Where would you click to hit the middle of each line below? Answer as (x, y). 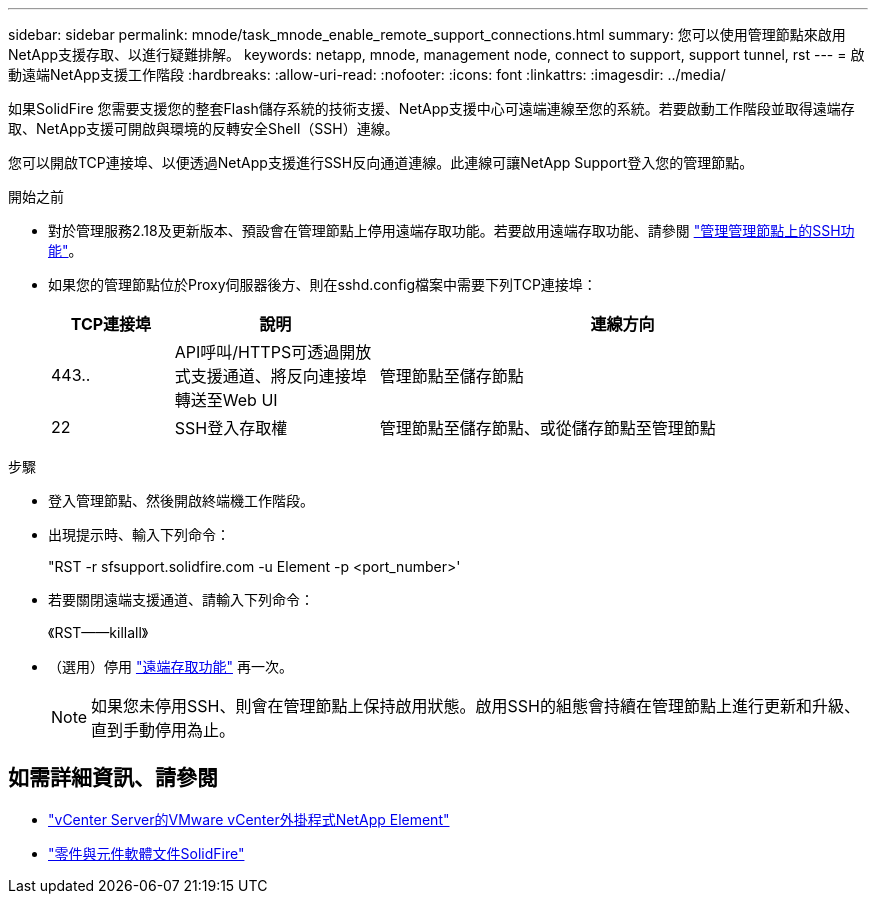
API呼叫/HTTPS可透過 (257, 352)
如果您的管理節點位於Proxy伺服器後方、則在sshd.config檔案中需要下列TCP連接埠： (322, 284)
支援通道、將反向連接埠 (278, 376)
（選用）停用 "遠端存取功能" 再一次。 (170, 666)
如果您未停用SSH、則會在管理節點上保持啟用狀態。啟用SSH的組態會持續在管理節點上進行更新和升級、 (475, 706)
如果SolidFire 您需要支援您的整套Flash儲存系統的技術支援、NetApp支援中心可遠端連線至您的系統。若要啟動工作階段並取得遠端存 (431, 108)
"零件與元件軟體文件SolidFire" (146, 853)
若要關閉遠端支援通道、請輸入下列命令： (181, 599)
